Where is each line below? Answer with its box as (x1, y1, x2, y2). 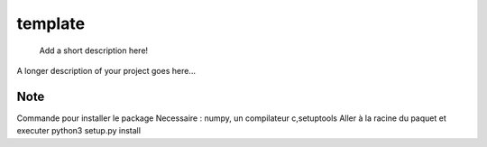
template (16, 14, 86, 33)
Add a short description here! (39, 45, 149, 56)
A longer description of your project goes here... (16, 65, 196, 76)
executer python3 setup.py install (16, 125, 142, 136)
